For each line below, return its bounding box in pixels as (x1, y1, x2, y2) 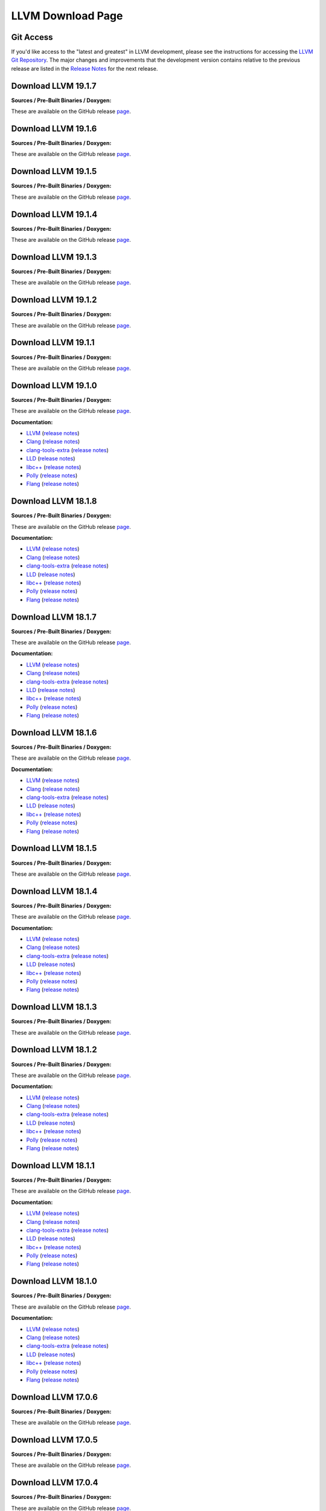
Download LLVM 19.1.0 (11, 380, 98, 390)
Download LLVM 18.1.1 (11, 1160, 95, 1171)
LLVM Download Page (11, 9, 123, 22)
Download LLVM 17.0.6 (11, 1392, 98, 1402)
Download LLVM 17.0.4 (11, 1478, 99, 1488)
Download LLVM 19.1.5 (11, 166, 97, 176)
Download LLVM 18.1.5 (11, 843, 97, 853)
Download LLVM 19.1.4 (11, 209, 98, 219)
